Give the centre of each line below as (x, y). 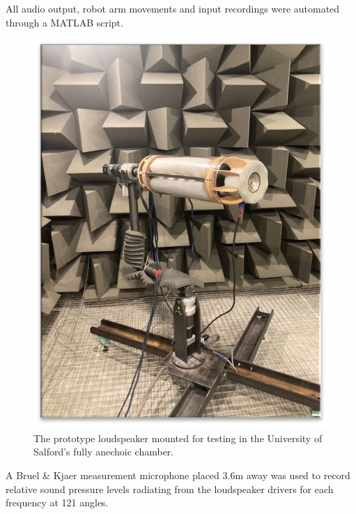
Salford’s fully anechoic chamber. (104, 452)
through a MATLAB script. (64, 22)
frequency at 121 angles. (57, 502)
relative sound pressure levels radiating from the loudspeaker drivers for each (170, 489)
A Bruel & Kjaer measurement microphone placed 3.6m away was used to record (178, 475)
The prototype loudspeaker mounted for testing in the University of (178, 438)
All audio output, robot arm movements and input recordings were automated (173, 8)
